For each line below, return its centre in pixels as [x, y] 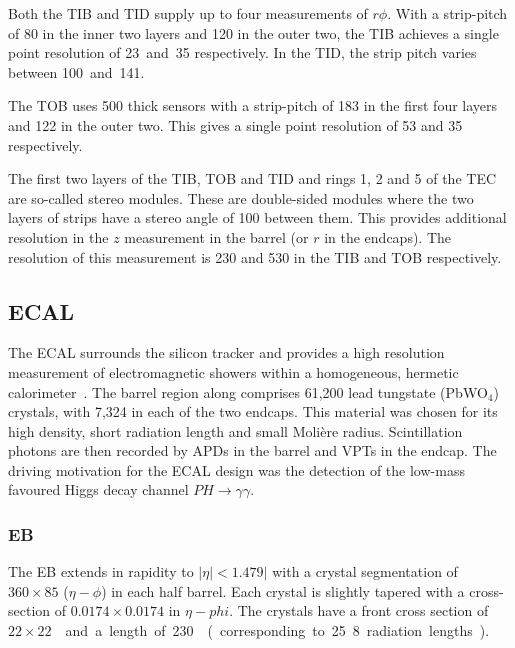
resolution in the [58, 236]
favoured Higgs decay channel [98, 489]
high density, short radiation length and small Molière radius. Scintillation [235, 430]
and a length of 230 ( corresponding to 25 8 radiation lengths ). [277, 630]
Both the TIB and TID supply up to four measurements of [188, 13]
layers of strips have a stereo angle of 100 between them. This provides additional [257, 217]
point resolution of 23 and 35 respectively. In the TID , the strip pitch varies [242, 52]
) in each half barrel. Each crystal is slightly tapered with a [283, 590]
